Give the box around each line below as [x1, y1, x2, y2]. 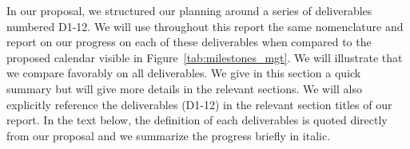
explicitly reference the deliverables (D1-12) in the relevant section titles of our [6, 96, 392, 112]
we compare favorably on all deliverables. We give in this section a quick [6, 65, 361, 81]
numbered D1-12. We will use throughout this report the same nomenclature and [6, 18, 404, 34]
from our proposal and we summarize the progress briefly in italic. [6, 127, 331, 143]
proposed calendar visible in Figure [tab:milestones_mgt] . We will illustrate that [6, 49, 403, 65]
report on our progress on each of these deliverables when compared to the [6, 33, 372, 50]
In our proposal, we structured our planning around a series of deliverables [6, 2, 372, 18]
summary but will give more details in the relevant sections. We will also [6, 80, 362, 96]
